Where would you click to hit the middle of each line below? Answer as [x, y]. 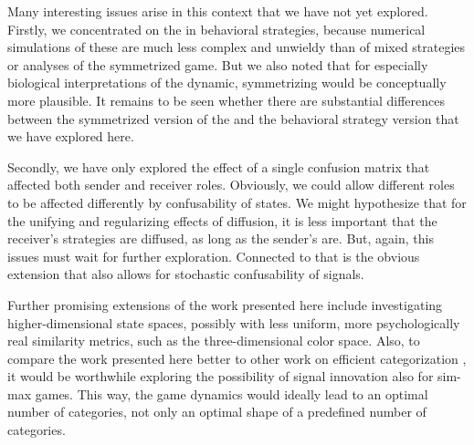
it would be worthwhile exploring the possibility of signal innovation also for [221, 376]
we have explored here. [71, 136]
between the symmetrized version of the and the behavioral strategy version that [233, 118]
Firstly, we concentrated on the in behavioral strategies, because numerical [216, 29]
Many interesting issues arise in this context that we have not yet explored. [218, 11]
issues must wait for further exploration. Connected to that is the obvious [214, 256]
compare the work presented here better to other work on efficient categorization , [237, 358]
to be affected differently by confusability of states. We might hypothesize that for [237, 202]
